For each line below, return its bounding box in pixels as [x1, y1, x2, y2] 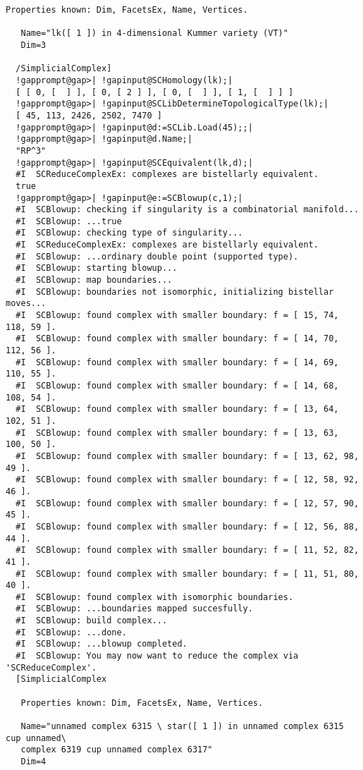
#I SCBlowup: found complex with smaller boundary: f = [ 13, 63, [16, 427, 339, 438]
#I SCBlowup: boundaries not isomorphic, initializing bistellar [16, 286, 334, 297]
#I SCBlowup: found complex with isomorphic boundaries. [16, 592, 294, 602]
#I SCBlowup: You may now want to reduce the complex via [16, 651, 299, 661]
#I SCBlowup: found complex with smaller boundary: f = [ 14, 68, [16, 381, 339, 391]
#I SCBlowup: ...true [16, 216, 122, 226]
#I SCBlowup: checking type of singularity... [16, 228, 243, 238]
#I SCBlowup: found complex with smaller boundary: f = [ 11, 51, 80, [16, 568, 359, 579]
